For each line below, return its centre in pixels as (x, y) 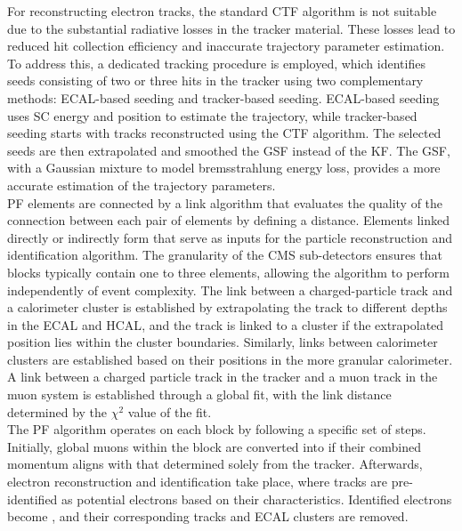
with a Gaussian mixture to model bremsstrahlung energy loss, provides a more (224, 168)
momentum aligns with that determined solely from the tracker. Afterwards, (215, 464)
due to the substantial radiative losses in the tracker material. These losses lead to (231, 28)
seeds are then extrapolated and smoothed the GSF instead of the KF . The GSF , (229, 150)
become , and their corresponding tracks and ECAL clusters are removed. (208, 516)
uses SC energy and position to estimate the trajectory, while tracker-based (212, 115)
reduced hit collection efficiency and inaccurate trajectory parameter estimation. (226, 46)
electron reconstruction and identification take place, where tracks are (197, 482)
